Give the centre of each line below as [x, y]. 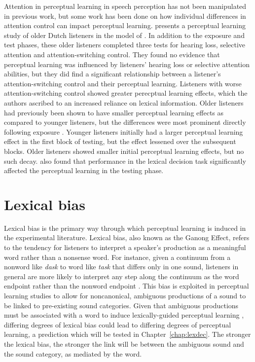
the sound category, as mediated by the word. [73, 353]
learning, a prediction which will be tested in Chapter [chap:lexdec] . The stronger [127, 334]
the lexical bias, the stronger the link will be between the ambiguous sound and [124, 344]
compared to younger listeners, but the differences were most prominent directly [125, 122]
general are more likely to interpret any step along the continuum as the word [122, 276]
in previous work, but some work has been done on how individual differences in [125, 16]
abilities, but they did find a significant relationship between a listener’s [112, 74]
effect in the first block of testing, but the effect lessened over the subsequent [120, 141]
